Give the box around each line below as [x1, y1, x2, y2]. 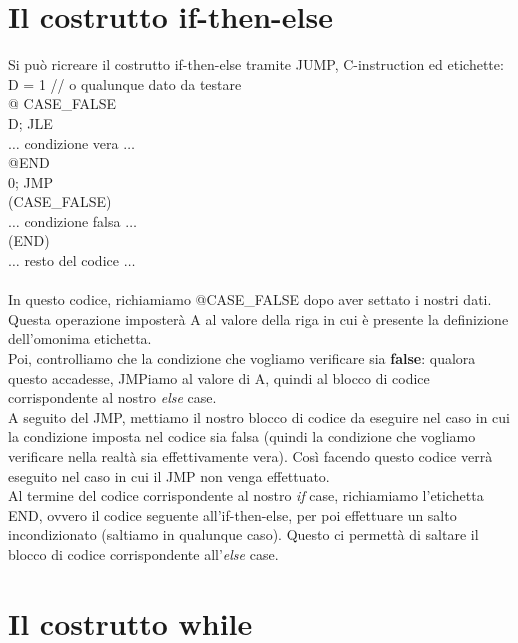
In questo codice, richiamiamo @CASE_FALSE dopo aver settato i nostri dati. [8, 289, 492, 310]
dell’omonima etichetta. [8, 328, 152, 349]
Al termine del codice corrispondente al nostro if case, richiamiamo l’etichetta [8, 485, 484, 506]
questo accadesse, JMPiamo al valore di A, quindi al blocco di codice [8, 367, 430, 388]
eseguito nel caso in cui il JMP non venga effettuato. [8, 465, 330, 486]
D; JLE [8, 112, 53, 133]
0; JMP [8, 171, 54, 192]
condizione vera [24, 132, 119, 153]
